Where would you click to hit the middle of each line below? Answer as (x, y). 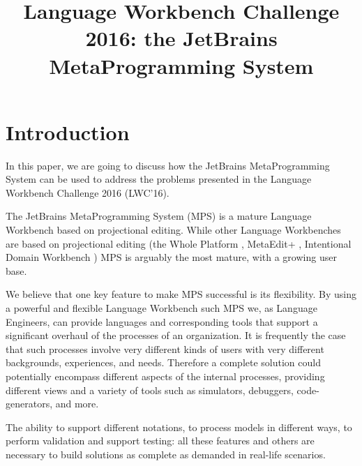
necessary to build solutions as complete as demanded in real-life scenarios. (166, 454)
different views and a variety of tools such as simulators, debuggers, (150, 390)
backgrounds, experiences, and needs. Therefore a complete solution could (163, 362)
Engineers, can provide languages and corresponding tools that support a (162, 321)
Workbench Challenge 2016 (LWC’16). (88, 192)
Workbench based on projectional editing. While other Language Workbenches (173, 230)
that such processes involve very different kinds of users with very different (165, 348)
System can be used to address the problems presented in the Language (159, 179)
